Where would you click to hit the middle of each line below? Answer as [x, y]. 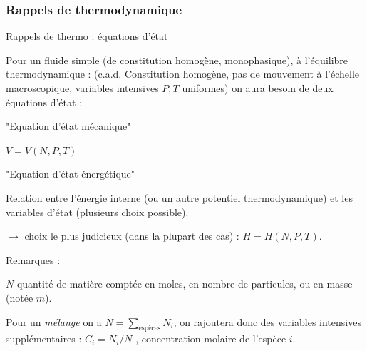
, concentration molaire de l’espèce [211, 339]
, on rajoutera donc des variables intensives [267, 321]
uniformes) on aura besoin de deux [258, 88]
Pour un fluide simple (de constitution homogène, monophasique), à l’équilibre [177, 60]
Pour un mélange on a [54, 321]
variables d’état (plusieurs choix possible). [97, 212]
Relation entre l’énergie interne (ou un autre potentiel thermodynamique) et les [179, 197]
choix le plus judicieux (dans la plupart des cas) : [132, 236]
